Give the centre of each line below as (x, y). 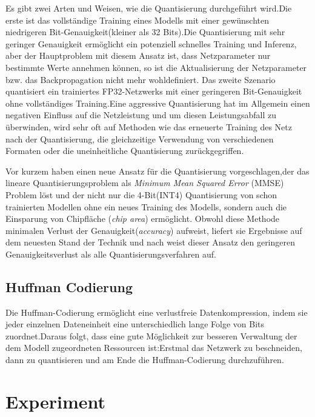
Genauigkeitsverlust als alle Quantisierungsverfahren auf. (111, 254)
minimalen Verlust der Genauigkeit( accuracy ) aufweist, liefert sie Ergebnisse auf (154, 230)
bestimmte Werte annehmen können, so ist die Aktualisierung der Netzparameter (156, 67)
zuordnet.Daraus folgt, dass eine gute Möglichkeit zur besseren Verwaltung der (151, 335)
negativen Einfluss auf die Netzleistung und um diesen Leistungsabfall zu (141, 115)
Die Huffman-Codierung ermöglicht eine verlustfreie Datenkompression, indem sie (157, 312)
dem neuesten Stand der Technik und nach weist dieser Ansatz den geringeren (151, 242)
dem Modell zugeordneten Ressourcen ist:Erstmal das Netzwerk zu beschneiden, (154, 348)
